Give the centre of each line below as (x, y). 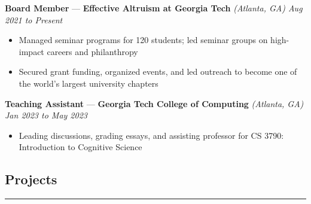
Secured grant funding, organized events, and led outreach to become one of (158, 71)
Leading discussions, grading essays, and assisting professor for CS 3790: (151, 135)
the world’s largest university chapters (89, 83)
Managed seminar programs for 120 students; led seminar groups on (143, 40)
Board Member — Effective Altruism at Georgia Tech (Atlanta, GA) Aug (154, 8)
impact (31, 51)
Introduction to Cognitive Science (80, 147)
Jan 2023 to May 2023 (46, 115)
